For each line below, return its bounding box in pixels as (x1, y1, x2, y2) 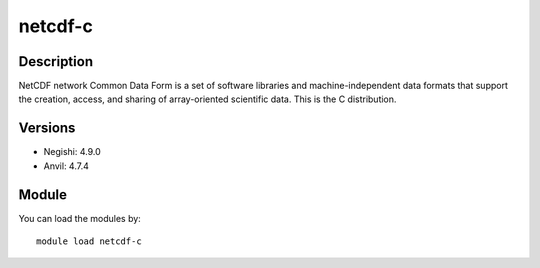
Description (18, 53, 94, 70)
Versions (18, 120, 76, 137)
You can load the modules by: (18, 212, 142, 224)
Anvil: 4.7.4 (43, 160, 90, 172)
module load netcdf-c (36, 236, 142, 247)
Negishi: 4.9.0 (43, 146, 102, 158)
